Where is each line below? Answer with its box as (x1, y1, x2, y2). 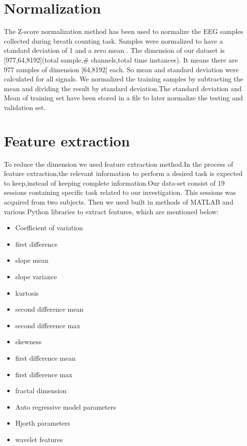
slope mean (15, 255, 48, 265)
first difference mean (15, 352, 76, 363)
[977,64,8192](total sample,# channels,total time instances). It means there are (4, 54, 238, 64)
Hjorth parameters (15, 418, 70, 428)
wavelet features (15, 434, 63, 444)
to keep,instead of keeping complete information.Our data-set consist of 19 (4, 177, 225, 188)
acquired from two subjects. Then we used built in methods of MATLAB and (4, 196, 233, 207)
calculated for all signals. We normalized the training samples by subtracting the (4, 74, 244, 84)
